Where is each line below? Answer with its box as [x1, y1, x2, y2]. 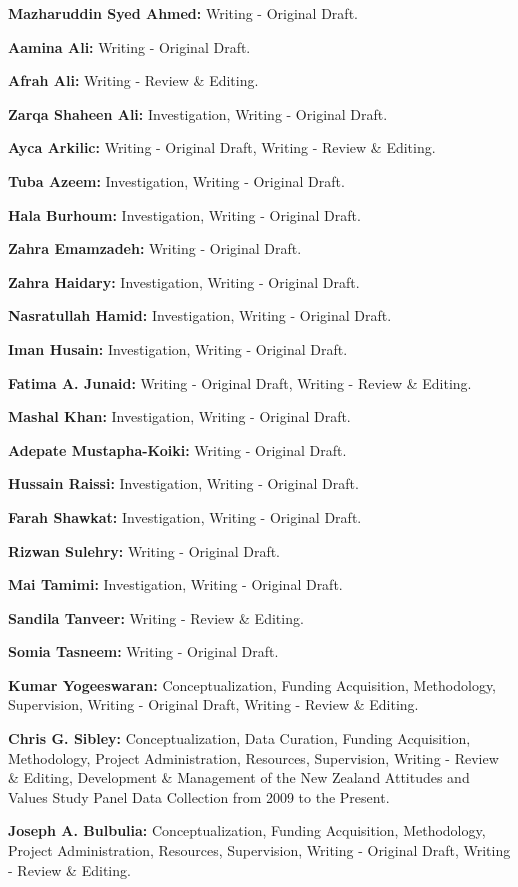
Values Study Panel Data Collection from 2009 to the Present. [8, 786, 390, 807]
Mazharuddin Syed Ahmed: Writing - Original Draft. [8, 3, 358, 23]
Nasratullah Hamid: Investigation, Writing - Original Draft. [8, 305, 392, 326]
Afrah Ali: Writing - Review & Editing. [8, 70, 259, 91]
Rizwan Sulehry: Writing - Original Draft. [8, 540, 280, 561]
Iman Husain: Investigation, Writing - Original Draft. [8, 338, 348, 359]
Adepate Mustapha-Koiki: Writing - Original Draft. [8, 439, 347, 460]
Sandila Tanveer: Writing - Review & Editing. [8, 607, 304, 628]
